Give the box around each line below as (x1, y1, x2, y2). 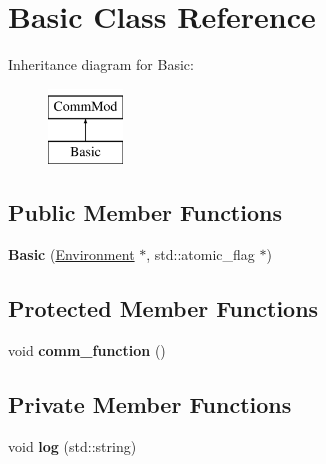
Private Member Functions (8, 388, 292, 419)
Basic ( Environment (8, 244, 135, 265)
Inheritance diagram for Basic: (8, 54, 194, 75)
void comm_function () (8, 339, 166, 360)
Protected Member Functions (8, 293, 319, 324)
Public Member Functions (8, 197, 282, 228)
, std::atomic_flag (146, 244, 255, 265)
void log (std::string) (8, 435, 137, 456)
